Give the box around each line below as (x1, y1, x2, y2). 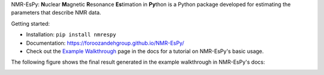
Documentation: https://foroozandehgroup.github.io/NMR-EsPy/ (26, 39, 184, 46)
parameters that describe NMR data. (11, 9, 101, 16)
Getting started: (11, 20, 50, 27)
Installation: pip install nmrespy (26, 31, 116, 38)
